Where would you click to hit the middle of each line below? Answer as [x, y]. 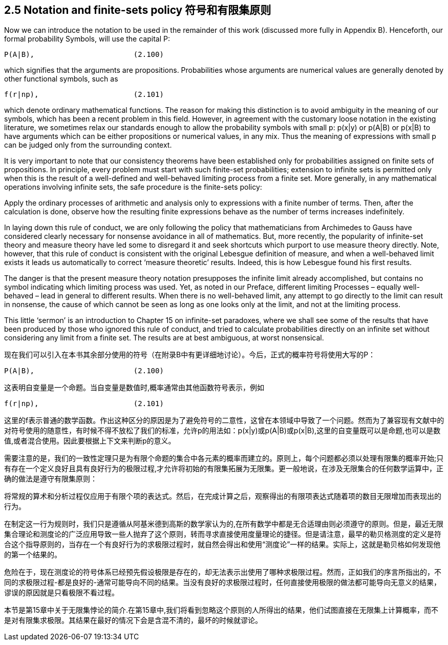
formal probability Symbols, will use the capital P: [87, 39]
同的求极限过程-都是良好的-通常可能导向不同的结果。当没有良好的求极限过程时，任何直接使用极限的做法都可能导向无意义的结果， [222, 582]
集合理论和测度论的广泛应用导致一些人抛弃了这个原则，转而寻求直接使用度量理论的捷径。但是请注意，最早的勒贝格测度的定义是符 [223, 534]
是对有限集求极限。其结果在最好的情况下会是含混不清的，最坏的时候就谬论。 [133, 620]
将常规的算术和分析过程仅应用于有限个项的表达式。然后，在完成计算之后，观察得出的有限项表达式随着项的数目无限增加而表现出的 [223, 496]
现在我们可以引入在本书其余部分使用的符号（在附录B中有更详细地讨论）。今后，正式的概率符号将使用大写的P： [190, 355]
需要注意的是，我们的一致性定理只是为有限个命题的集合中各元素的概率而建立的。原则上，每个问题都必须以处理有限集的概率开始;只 [224, 458]
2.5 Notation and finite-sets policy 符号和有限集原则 [138, 10]
